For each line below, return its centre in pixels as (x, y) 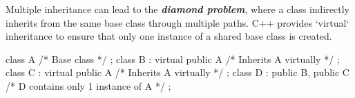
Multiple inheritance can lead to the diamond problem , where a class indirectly (177, 9)
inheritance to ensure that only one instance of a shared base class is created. (169, 36)
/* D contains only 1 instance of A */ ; (88, 85)
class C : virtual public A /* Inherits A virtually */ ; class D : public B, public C (177, 72)
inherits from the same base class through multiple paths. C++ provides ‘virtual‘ (177, 22)
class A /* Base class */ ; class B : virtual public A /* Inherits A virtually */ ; (173, 59)
